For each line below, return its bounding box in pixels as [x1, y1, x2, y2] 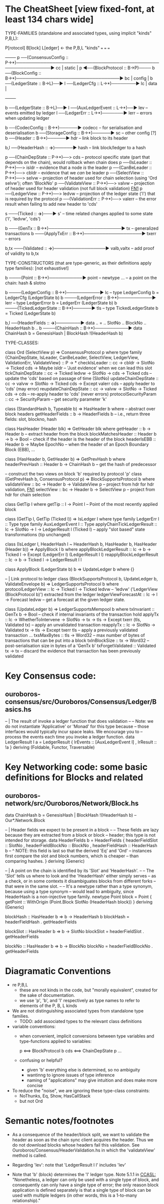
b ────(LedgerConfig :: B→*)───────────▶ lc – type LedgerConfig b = [5, 289, 159, 295]
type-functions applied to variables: [19, 1038, 92, 1044]
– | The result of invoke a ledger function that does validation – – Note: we [5, 718, 154, 724]
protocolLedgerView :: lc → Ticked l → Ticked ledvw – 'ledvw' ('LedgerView [5, 586, 158, 592]
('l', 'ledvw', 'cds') [5, 216, 41, 221]
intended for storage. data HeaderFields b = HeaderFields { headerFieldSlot [5, 837, 158, 843]
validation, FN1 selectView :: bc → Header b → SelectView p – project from [5, 486, 155, 492]
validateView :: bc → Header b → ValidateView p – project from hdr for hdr [5, 481, 154, 487]
